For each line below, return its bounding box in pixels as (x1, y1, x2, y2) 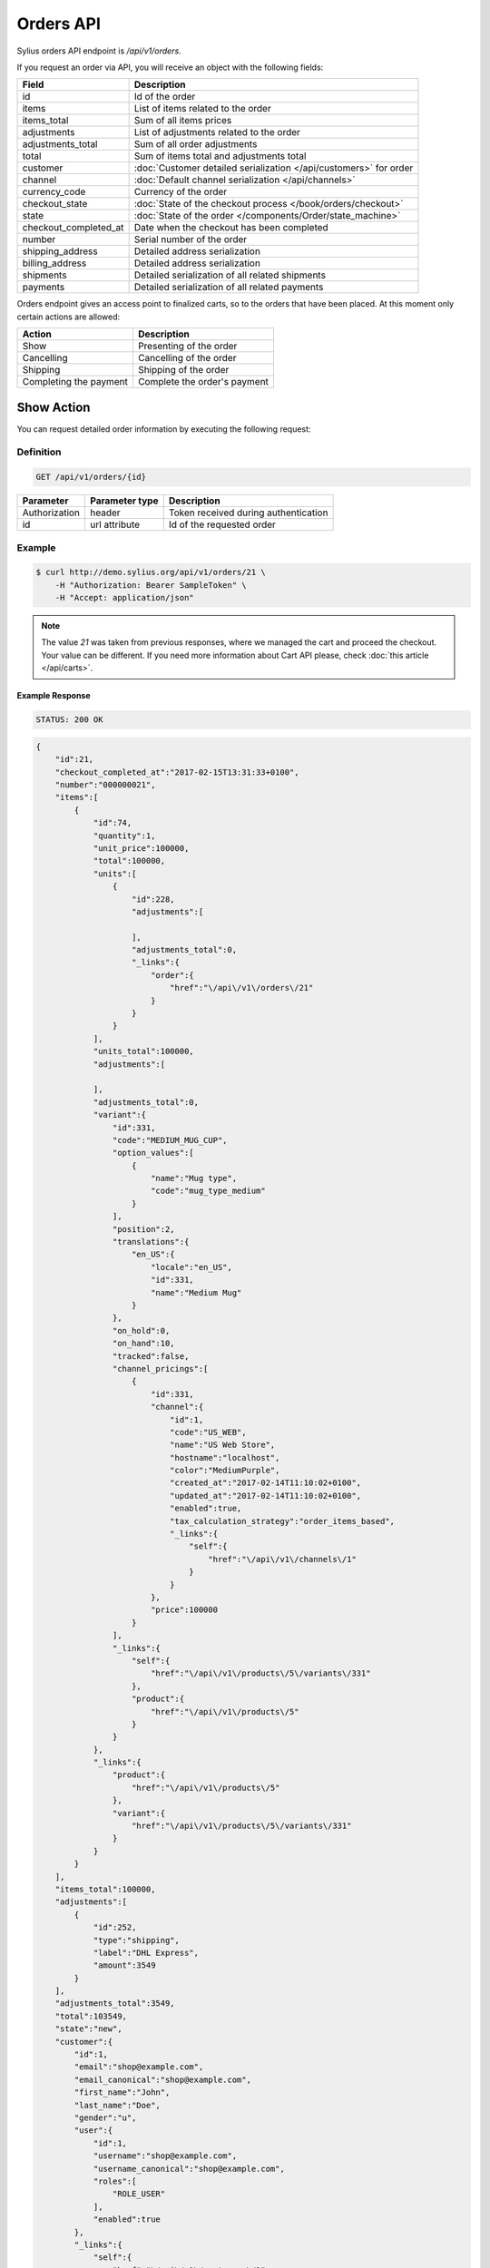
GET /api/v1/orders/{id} (35, 472, 147, 483)
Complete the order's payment (137, 376, 269, 388)
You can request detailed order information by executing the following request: (16, 423, 311, 435)
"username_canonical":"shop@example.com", (93, 2164, 285, 2174)
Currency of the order (133, 186, 228, 199)
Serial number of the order (133, 233, 248, 246)
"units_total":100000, (93, 1046, 194, 1057)
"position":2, (112, 1224, 176, 1234)
